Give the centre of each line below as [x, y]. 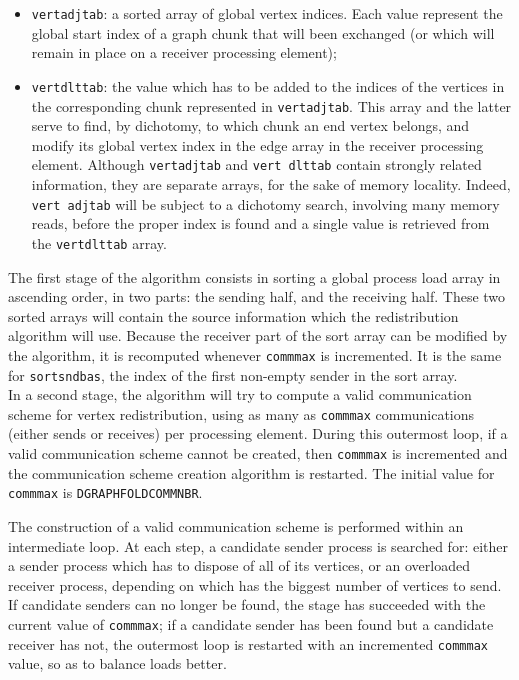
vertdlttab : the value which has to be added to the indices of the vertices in [268, 85]
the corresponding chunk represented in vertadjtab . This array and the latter [271, 105]
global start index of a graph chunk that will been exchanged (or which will [263, 32]
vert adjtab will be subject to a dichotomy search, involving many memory [265, 203]
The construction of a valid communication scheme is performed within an [236, 525]
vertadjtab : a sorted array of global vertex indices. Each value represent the [267, 13]
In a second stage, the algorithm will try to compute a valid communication [240, 394]
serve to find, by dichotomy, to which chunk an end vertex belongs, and [250, 125]
